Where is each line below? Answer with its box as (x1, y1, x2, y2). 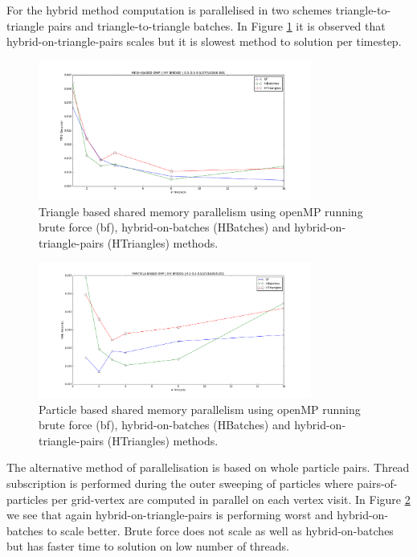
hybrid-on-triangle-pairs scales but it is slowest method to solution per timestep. (6, 33, 402, 50)
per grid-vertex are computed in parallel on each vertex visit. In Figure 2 (51, 490, 411, 507)
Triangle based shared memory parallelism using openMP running (39, 203, 363, 219)
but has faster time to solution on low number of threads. (6, 538, 289, 555)
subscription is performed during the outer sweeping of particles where (6, 474, 354, 491)
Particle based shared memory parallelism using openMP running (39, 400, 361, 417)
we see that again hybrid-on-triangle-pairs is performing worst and (6, 506, 333, 523)
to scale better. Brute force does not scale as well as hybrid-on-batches (47, 522, 394, 539)
